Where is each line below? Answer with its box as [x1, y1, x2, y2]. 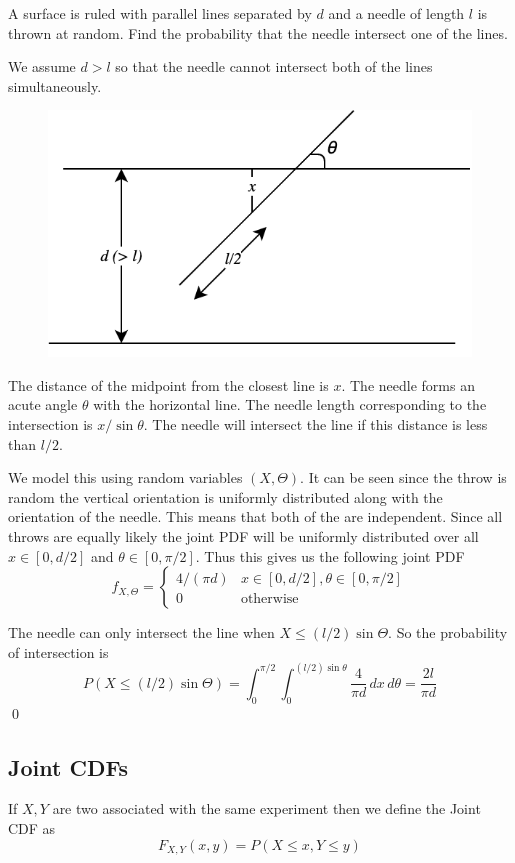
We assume [8, 56, 76, 77]
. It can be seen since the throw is [300, 467, 507, 488]
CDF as [8, 817, 56, 838]
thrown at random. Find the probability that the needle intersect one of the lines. [8, 22, 508, 43]
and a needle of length [328, 3, 465, 23]
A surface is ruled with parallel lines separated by [8, 3, 312, 23]
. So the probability [388, 622, 508, 643]
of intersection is [8, 641, 109, 662]
